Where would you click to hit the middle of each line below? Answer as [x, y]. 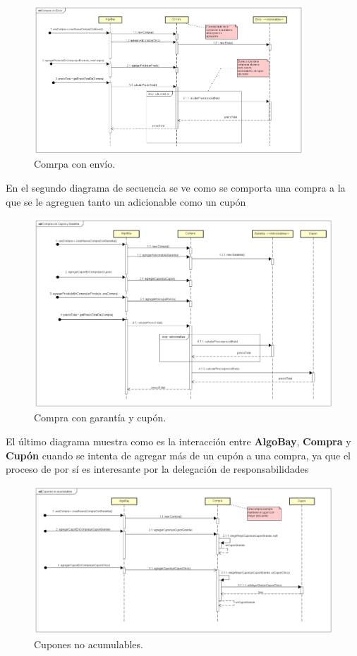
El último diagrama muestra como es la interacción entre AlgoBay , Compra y [178, 441]
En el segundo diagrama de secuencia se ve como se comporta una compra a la [176, 187]
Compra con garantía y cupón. [100, 417]
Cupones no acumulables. [89, 644]
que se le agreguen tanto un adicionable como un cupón [126, 201]
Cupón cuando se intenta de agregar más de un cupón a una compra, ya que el [178, 455]
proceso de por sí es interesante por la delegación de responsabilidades [157, 469]
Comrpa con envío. [75, 164]
